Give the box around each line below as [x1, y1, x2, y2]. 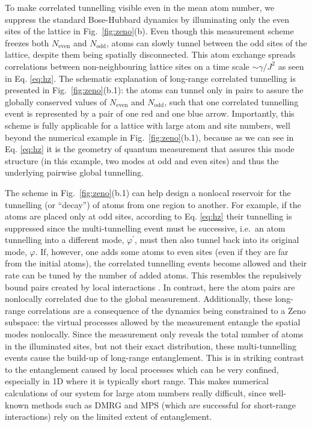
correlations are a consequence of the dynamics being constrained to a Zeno [28, 304, 306, 316]
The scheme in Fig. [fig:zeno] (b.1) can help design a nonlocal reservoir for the [5, 186, 291, 198]
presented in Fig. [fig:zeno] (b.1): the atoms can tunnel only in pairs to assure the [5, 84, 304, 96]
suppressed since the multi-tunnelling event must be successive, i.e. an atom [5, 221, 286, 234]
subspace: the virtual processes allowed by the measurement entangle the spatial [5, 316, 301, 328]
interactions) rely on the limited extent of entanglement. [5, 410, 212, 423]
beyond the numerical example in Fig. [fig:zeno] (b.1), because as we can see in [5, 131, 294, 143]
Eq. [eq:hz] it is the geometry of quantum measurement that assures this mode [5, 143, 295, 155]
